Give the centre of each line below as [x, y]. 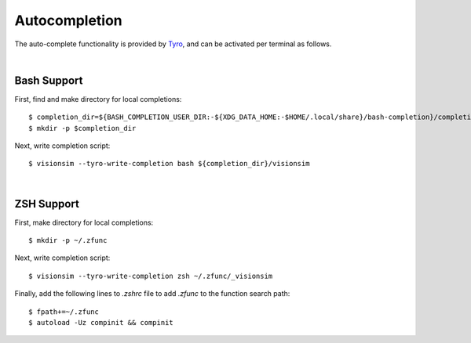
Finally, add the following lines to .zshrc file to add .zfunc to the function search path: [152, 294]
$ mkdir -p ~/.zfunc [68, 240]
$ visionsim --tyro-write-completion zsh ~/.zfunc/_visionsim [151, 276]
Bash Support [49, 80]
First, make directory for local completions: [84, 222]
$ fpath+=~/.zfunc [64, 312]
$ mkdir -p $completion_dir [82, 128]
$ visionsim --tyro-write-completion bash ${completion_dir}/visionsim [169, 164]
